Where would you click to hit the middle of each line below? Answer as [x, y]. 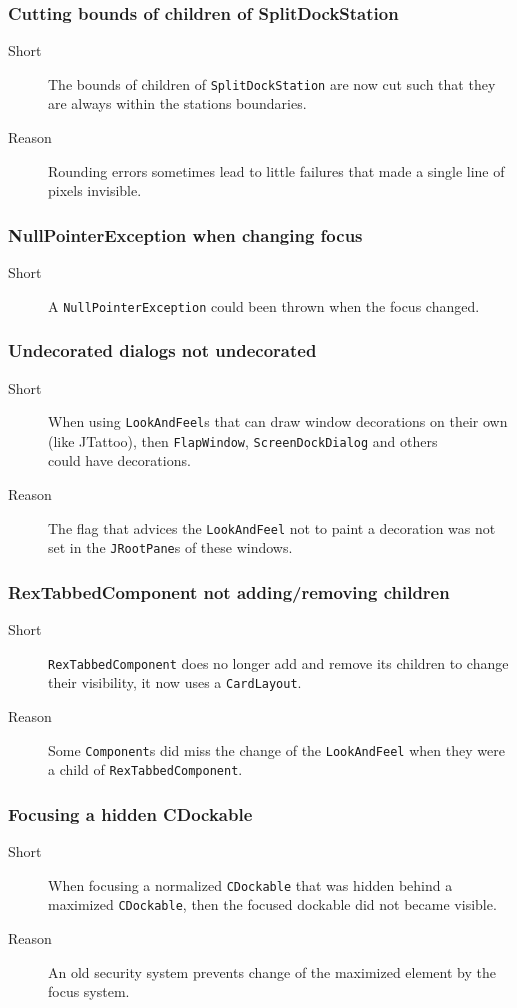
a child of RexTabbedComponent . [145, 769]
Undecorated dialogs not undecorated [162, 350]
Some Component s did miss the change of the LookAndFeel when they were [276, 749]
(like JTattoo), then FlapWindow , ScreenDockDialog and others [243, 440]
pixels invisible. [95, 190]
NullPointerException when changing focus [185, 234]
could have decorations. [119, 460]
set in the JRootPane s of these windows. [170, 547]
